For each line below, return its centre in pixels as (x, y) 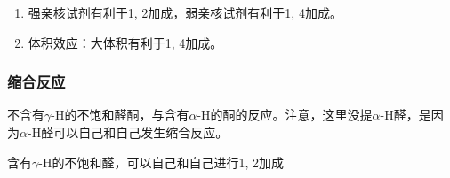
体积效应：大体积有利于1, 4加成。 (125, 42)
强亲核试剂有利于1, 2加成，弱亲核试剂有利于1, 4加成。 (185, 12)
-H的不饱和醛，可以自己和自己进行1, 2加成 (161, 162)
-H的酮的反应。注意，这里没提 (285, 115)
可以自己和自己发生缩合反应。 (141, 132)
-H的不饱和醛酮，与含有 (120, 115)
